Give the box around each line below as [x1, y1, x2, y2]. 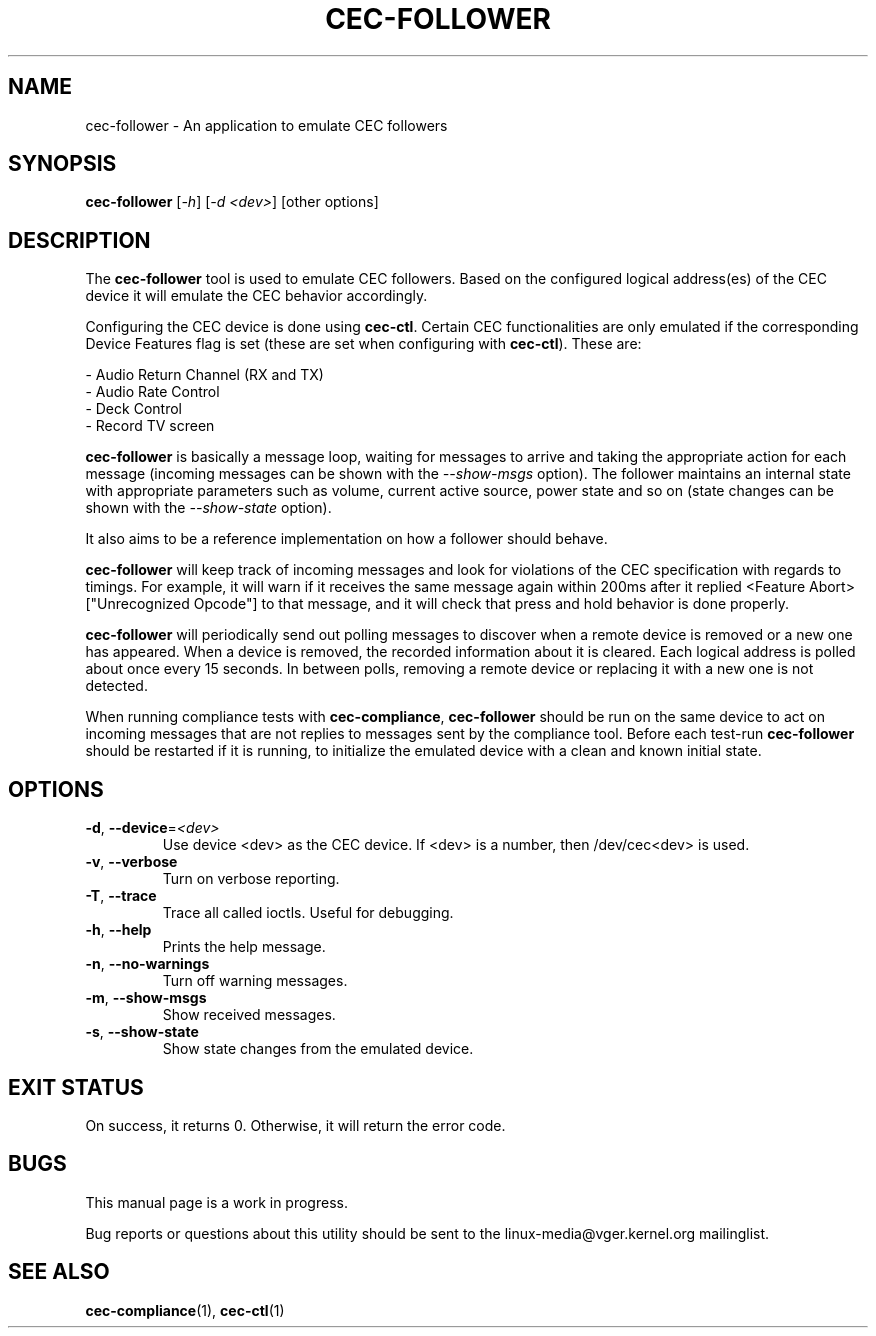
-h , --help [85, 921, 152, 939]
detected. [85, 677, 148, 695]
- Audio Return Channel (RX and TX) [85, 366, 324, 384]
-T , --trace [85, 887, 157, 905]
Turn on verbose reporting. [162, 870, 340, 888]
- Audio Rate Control [85, 383, 220, 401]
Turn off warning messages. [162, 972, 348, 990]
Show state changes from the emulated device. [162, 1040, 474, 1058]
